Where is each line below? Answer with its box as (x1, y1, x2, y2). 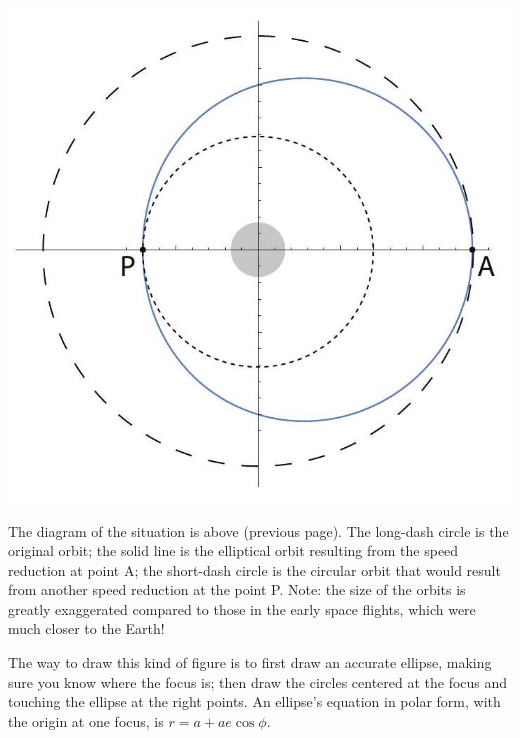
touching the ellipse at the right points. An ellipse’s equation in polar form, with (8, 691, 501, 712)
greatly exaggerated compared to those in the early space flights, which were (8, 598, 476, 619)
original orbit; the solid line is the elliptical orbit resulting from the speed (8, 540, 459, 561)
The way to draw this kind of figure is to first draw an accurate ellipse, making (8, 652, 492, 673)
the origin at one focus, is (8, 710, 164, 731)
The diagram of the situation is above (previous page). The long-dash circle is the (8, 520, 509, 541)
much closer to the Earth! (8, 618, 165, 639)
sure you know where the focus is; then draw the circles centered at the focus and (8, 671, 508, 692)
